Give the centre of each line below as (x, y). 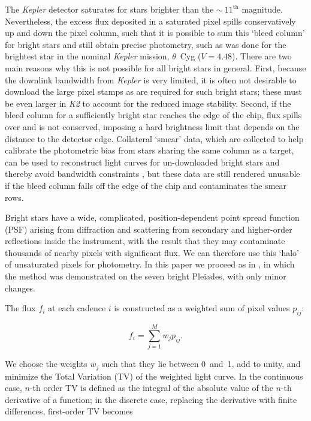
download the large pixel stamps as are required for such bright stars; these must (153, 91)
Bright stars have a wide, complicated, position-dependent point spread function (152, 217)
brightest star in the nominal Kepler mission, (87, 56)
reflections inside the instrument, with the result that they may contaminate (145, 241)
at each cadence (77, 308)
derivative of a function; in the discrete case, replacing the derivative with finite (151, 399)
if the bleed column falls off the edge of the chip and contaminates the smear (146, 185)
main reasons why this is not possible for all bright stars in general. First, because (155, 67)
